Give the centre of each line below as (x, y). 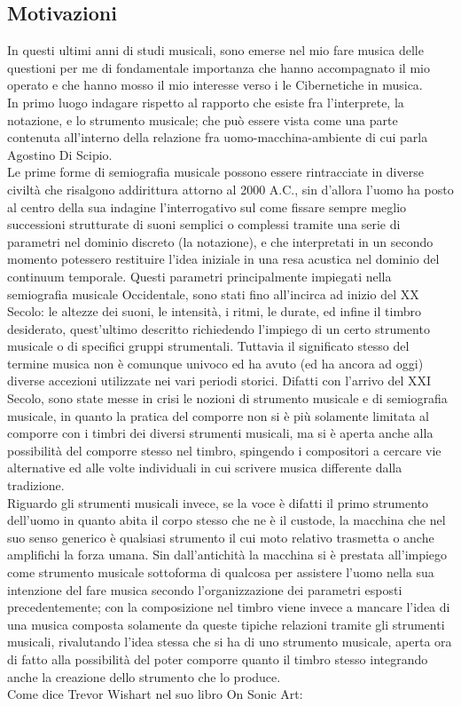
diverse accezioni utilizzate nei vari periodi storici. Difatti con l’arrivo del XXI (219, 381)
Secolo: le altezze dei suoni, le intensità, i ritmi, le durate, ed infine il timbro (214, 311)
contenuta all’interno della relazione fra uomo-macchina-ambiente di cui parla (218, 137)
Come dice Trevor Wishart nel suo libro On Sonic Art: (155, 694)
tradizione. (36, 485)
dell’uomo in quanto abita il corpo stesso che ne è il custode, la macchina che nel (227, 520)
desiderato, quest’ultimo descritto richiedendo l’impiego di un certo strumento (219, 328)
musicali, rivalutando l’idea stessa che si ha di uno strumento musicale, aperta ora (230, 642)
